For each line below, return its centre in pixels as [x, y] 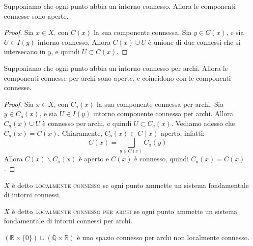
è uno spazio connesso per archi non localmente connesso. [163, 237]
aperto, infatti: [183, 133]
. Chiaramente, [80, 133]
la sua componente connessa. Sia [142, 32]
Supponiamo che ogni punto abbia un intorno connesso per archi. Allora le [116, 68]
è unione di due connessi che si [194, 42]
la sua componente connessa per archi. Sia [160, 104]
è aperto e [94, 159]
